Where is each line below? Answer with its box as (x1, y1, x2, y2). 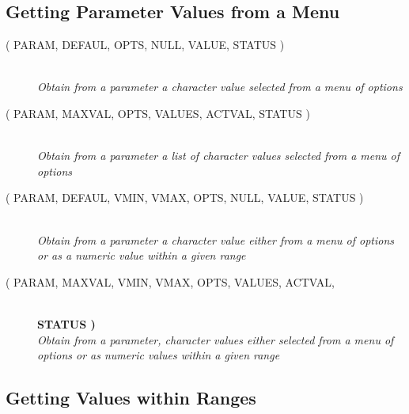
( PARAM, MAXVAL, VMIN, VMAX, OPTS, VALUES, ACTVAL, (6, 273, 335, 290)
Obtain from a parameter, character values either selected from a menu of (37, 331, 394, 348)
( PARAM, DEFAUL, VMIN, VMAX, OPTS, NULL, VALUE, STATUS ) (6, 189, 364, 206)
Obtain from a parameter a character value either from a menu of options (37, 231, 395, 248)
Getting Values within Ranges (6, 386, 256, 410)
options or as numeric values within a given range (37, 347, 280, 363)
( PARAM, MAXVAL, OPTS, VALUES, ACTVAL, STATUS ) (6, 104, 310, 121)
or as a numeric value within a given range (37, 247, 246, 264)
